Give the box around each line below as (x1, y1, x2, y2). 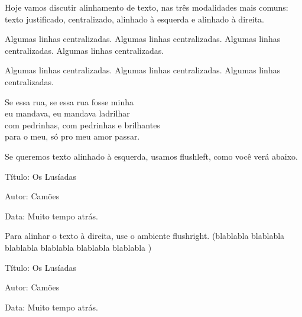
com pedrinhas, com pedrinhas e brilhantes (5, 118, 160, 131)
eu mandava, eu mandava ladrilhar (5, 107, 130, 119)
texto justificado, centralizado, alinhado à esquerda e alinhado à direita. (5, 12, 264, 25)
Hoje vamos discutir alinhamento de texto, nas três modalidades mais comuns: (5, 1, 288, 13)
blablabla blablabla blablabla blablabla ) (5, 241, 152, 253)
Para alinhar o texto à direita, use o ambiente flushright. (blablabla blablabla (5, 229, 285, 242)
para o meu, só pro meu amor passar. (5, 130, 140, 143)
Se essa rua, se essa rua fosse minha (5, 95, 134, 108)
